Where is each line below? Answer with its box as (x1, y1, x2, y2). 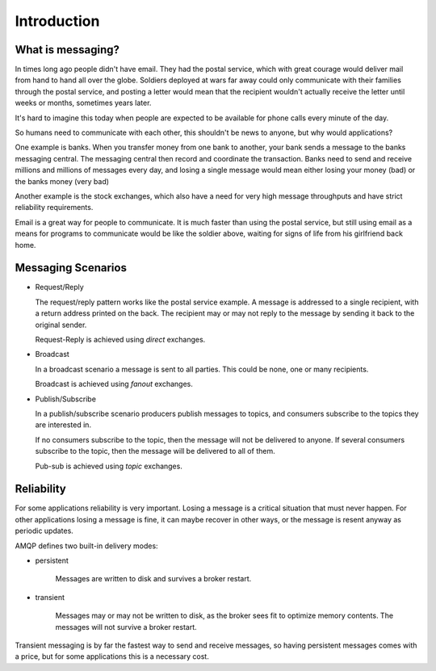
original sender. (35, 320, 87, 329)
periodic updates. (15, 526, 74, 536)
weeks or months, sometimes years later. (15, 98, 152, 108)
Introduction (15, 12, 100, 30)
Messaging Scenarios (15, 261, 127, 275)
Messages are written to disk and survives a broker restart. (55, 574, 252, 584)
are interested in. (35, 420, 92, 430)
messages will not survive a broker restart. (55, 622, 197, 631)
